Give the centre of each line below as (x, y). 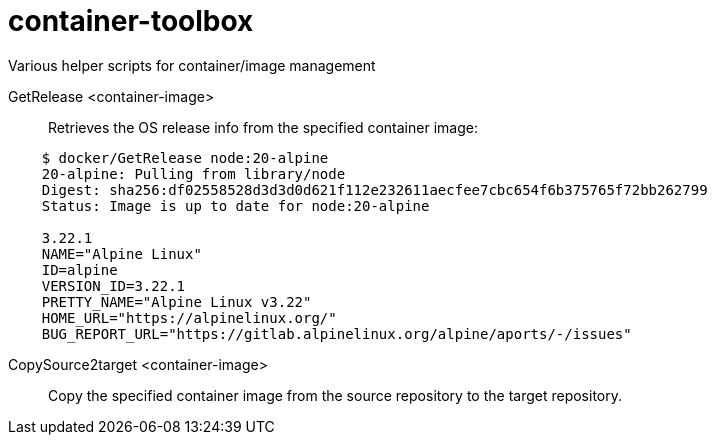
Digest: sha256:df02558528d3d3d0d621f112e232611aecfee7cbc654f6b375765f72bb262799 (374, 189)
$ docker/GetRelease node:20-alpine (185, 157)
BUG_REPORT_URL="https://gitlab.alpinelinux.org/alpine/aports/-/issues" (336, 333)
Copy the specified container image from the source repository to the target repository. (335, 395)
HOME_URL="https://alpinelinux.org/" (189, 317)
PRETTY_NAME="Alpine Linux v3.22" (176, 301)
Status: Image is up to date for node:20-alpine (235, 205)
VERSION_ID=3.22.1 (113, 285)
